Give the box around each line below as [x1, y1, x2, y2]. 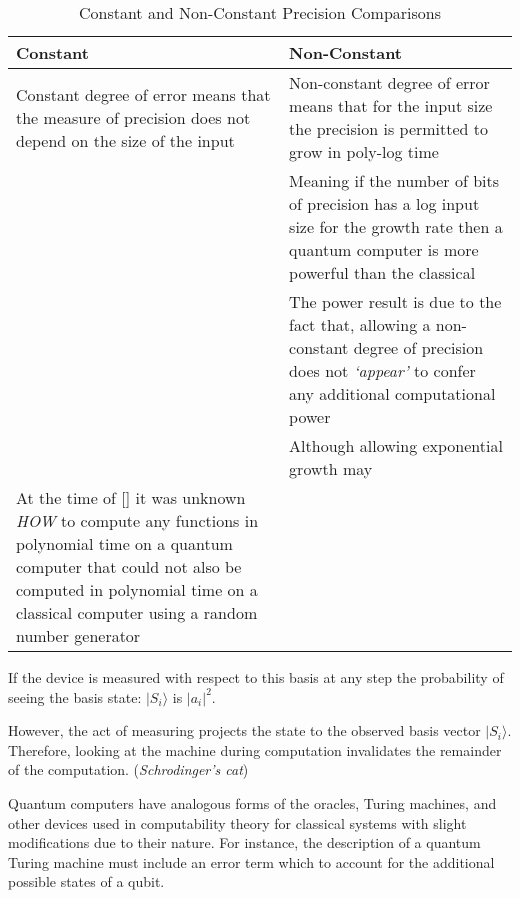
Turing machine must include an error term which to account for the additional [8, 851, 495, 872]
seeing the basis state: [8, 686, 142, 707]
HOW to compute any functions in [16, 509, 259, 532]
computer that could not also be [16, 555, 242, 578]
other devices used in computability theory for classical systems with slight [8, 812, 467, 833]
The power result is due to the [289, 290, 502, 313]
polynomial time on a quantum [16, 532, 233, 555]
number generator [16, 624, 141, 647]
